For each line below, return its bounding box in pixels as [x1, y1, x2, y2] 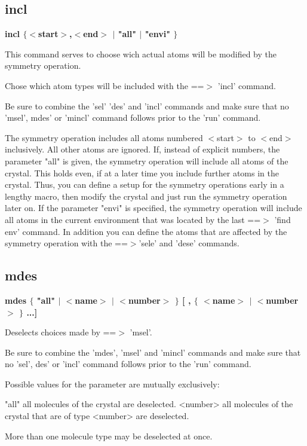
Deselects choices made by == [5, 326, 116, 338]
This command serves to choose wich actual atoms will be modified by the [5, 47, 277, 60]
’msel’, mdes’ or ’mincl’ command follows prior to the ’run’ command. [5, 111, 261, 124]
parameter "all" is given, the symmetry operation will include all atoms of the [5, 154, 288, 167]
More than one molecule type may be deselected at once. [5, 429, 213, 442]
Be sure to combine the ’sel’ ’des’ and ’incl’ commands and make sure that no [5, 99, 289, 112]
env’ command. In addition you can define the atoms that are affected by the [5, 225, 287, 237]
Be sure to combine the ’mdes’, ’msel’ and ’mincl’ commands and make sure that [5, 346, 301, 358]
